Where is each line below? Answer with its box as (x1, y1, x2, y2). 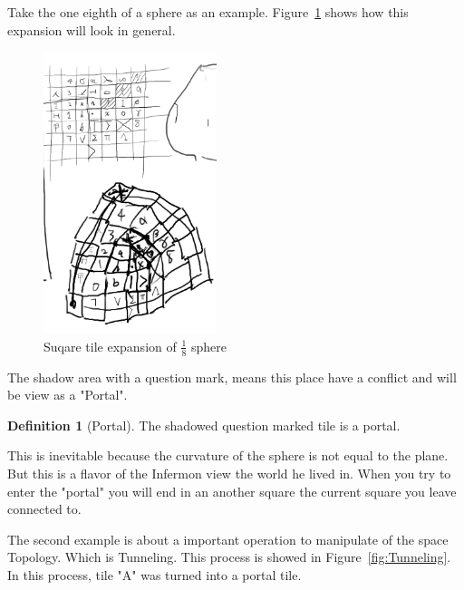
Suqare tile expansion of (43, 336, 177, 355)
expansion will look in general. (7, 20, 176, 39)
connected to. (7, 499, 82, 518)
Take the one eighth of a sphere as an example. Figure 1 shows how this (7, 3, 409, 21)
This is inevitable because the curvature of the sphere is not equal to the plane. (7, 446, 449, 465)
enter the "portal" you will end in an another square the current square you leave (7, 481, 457, 500)
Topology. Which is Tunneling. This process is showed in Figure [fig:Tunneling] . (7, 547, 451, 566)
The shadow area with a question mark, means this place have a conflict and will (7, 367, 457, 386)
